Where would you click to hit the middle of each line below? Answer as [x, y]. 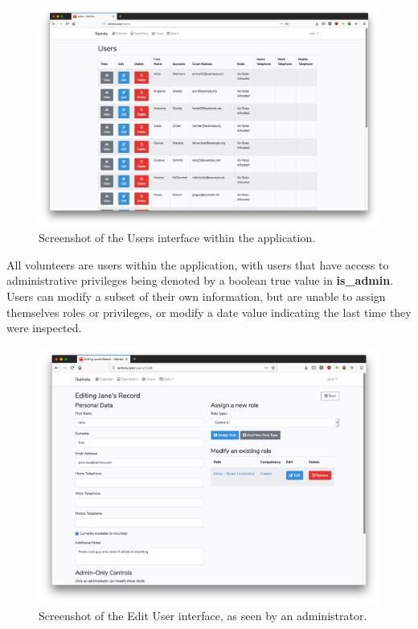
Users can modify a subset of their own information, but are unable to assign [196, 296]
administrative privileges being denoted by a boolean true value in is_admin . [200, 280]
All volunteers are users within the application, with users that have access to [198, 264]
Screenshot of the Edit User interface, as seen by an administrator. [203, 615]
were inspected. [44, 328]
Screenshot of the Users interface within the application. [177, 238]
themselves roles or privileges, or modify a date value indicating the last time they [209, 312]
